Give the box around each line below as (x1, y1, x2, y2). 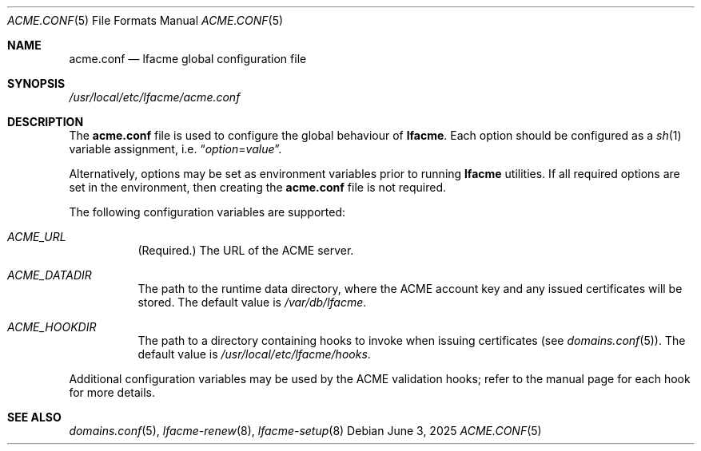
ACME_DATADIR (7, 268, 92, 282)
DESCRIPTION (7, 115, 84, 129)
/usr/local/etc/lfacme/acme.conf (69, 90, 241, 104)
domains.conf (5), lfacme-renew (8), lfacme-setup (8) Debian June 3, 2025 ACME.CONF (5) (69, 424, 542, 437)
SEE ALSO (7, 410, 62, 424)
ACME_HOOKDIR (7, 320, 97, 334)
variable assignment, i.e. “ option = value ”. (69, 142, 282, 156)
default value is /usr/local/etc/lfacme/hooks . (137, 347, 371, 361)
